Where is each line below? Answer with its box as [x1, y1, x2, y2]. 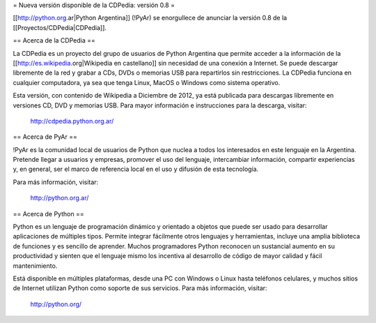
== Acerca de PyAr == [13, 133, 78, 141]
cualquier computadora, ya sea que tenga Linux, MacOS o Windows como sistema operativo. [13, 78, 281, 87]
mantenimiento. [13, 262, 58, 270]
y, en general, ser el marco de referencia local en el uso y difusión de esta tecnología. [13, 165, 259, 174]
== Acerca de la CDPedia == [13, 36, 95, 45]
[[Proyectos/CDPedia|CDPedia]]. [13, 23, 107, 31]
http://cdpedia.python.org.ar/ [30, 117, 114, 125]
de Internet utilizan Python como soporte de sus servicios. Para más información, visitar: [13, 284, 267, 292]
